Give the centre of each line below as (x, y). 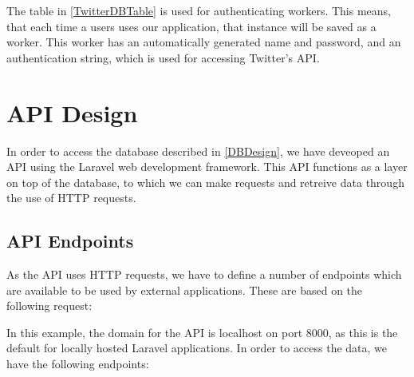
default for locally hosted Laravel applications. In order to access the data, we (197, 348)
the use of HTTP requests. (71, 198)
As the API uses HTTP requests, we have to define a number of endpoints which (204, 274)
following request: (49, 306)
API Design (72, 112)
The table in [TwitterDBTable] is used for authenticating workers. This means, (199, 10)
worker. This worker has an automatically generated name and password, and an (204, 42)
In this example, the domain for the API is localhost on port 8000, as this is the (202, 332)
